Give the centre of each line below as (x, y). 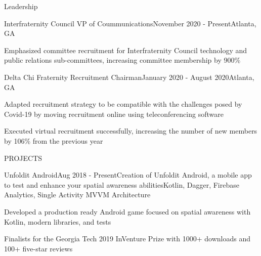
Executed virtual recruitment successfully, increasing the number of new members (131, 131)
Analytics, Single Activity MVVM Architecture (77, 195)
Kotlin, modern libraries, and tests (58, 221)
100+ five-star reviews (38, 248)
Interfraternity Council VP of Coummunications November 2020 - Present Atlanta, (130, 23)
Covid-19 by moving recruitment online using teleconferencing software (114, 114)
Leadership (21, 6)
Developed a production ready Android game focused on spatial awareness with (127, 211)
